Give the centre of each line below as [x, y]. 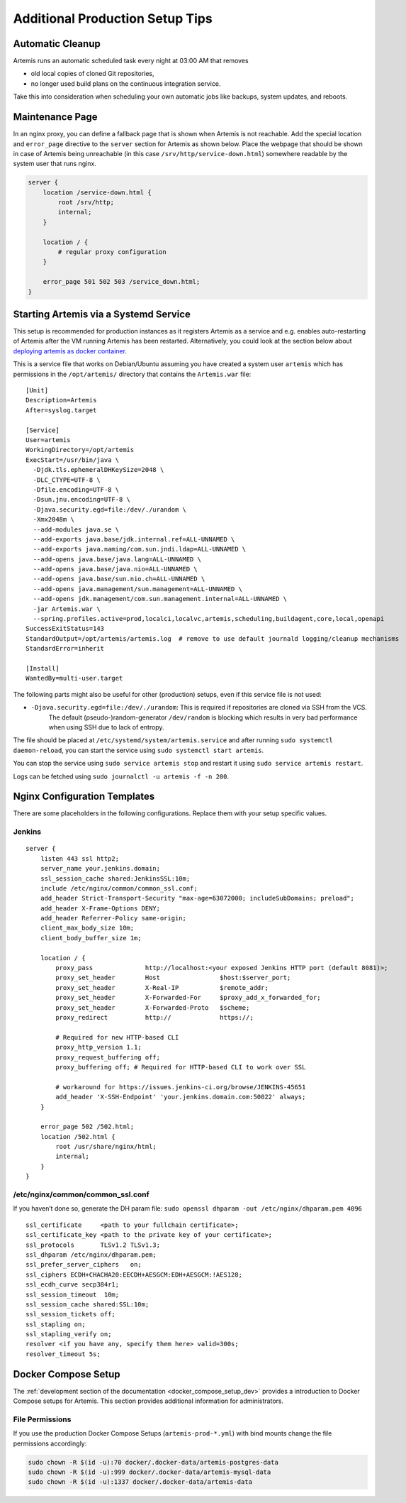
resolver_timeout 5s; [63, 1354]
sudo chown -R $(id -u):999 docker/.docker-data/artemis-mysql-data [150, 1472]
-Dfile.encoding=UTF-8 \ [76, 489]
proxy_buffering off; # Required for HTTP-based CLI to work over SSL [181, 1067]
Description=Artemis [61, 400]
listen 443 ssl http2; [80, 858]
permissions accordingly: [50, 1443]
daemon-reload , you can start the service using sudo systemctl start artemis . [139, 750]
